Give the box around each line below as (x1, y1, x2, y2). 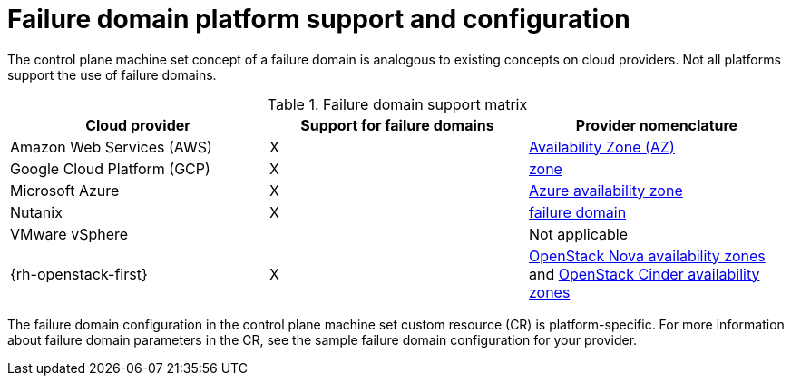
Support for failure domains (300, 115, 494, 134)
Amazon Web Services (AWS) (10, 137, 212, 156)
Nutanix (10, 202, 63, 221)
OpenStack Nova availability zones (528, 246, 766, 265)
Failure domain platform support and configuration (7, 4, 630, 34)
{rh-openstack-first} (10, 264, 148, 283)
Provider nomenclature (575, 115, 738, 134)
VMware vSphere (10, 224, 129, 243)
